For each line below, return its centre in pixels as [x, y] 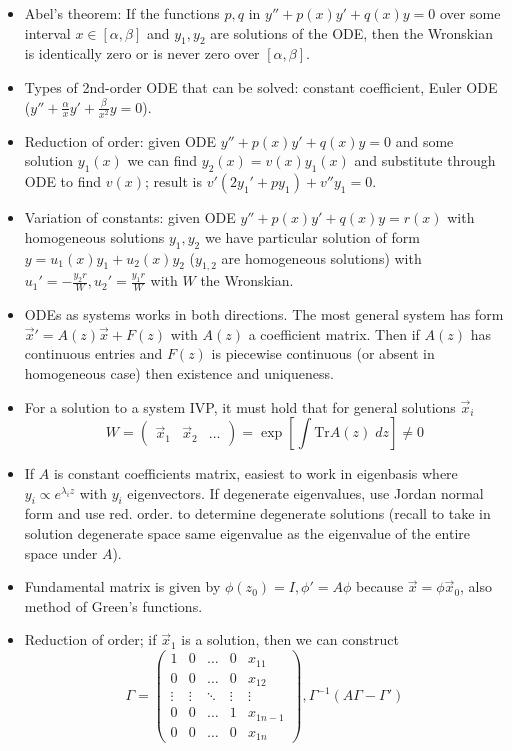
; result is [173, 181]
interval [47, 32]
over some [470, 13]
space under [61, 552]
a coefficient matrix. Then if [334, 333]
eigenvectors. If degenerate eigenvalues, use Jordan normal [305, 492]
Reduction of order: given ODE [120, 140]
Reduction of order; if [90, 639]
